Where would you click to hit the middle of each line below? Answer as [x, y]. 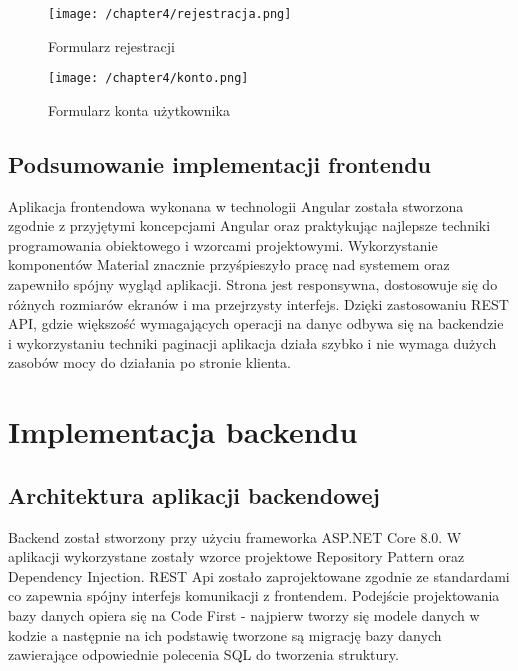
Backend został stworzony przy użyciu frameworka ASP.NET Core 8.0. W [235, 536]
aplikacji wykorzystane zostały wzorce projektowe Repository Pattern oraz [236, 556]
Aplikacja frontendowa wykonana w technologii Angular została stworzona [236, 205]
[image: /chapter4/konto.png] [148, 78]
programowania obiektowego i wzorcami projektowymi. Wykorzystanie [223, 244]
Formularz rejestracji [111, 45]
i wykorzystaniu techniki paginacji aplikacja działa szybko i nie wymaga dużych [252, 342]
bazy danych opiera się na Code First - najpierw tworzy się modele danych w [244, 615]
